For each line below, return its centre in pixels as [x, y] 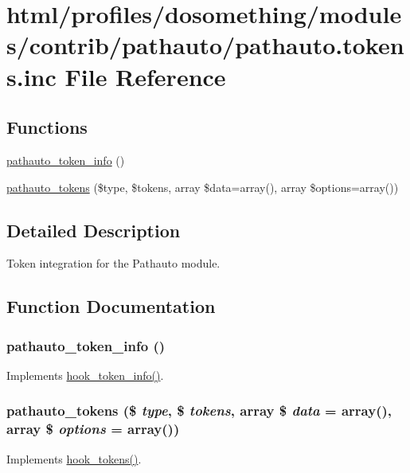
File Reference [145, 76]
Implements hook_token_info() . [85, 375]
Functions [47, 127]
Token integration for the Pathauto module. [113, 263]
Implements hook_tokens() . [74, 458]
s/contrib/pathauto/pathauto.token [205, 45]
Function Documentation [111, 306]
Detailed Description [94, 230]
